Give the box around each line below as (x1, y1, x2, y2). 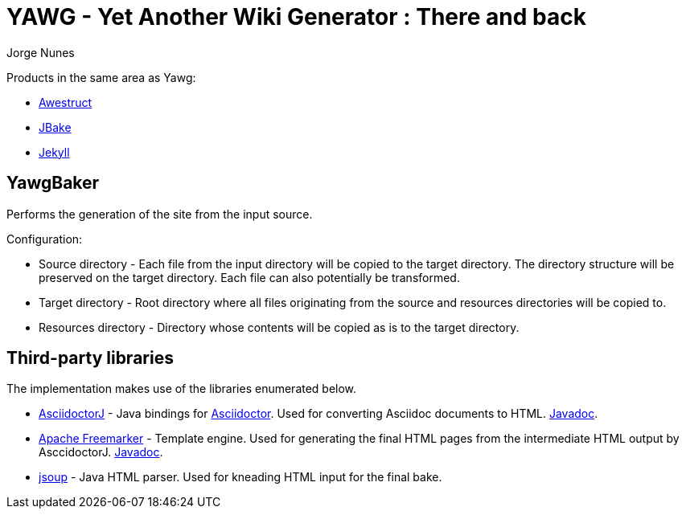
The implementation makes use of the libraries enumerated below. (6, 382, 357, 396)
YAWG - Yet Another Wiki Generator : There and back (6, 3, 586, 31)
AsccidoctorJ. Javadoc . (39, 445, 163, 460)
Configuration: (6, 231, 83, 246)
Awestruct (39, 95, 92, 109)
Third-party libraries (6, 348, 174, 369)
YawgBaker (6, 173, 100, 194)
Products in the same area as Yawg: (6, 70, 196, 84)
